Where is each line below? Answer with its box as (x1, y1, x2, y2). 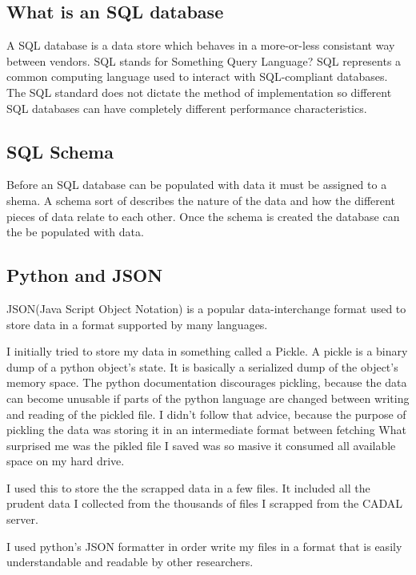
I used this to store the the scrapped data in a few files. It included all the (6, 479, 370, 496)
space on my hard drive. (6, 452, 125, 469)
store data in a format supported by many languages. (6, 316, 268, 332)
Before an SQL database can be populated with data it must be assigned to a (6, 176, 387, 193)
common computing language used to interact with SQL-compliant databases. (6, 68, 388, 85)
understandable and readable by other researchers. (6, 553, 254, 570)
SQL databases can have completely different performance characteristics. (6, 99, 367, 116)
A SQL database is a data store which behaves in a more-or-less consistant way (6, 37, 395, 54)
